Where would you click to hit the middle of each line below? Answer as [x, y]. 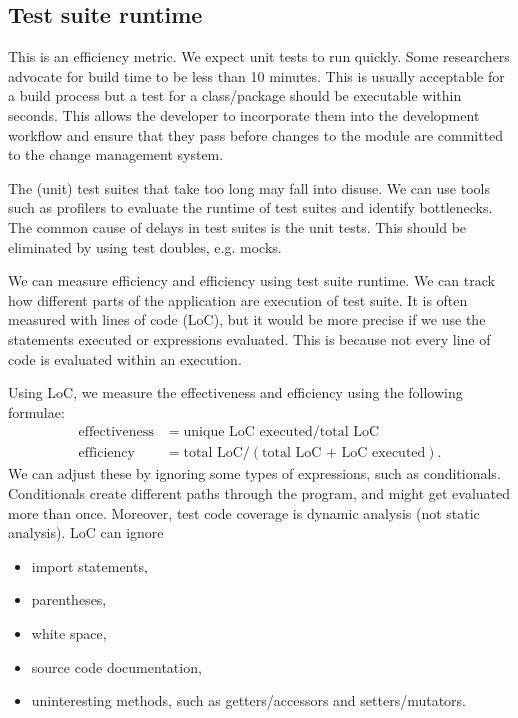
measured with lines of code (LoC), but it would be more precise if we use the [247, 319]
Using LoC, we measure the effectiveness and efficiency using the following [235, 392]
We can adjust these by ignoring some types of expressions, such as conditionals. [254, 473]
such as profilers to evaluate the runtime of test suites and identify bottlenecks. [250, 207]
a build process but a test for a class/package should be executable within [235, 95]
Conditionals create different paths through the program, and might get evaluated [259, 492]
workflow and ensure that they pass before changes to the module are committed [256, 134]
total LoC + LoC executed [344, 453]
